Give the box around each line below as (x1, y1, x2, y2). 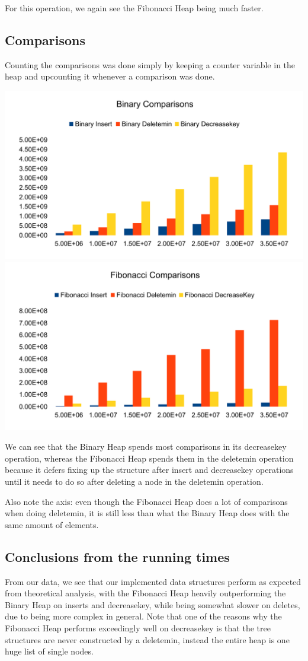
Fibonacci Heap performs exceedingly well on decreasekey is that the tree (5, 621, 271, 634)
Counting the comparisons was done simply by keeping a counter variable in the (5, 58, 296, 71)
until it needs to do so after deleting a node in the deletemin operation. (5, 475, 264, 487)
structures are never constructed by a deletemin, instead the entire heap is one (5, 633, 290, 646)
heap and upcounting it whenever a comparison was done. (5, 70, 215, 82)
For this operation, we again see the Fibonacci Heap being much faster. (5, 2, 264, 14)
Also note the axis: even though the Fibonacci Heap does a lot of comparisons (5, 495, 288, 507)
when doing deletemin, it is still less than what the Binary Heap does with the (5, 507, 290, 519)
